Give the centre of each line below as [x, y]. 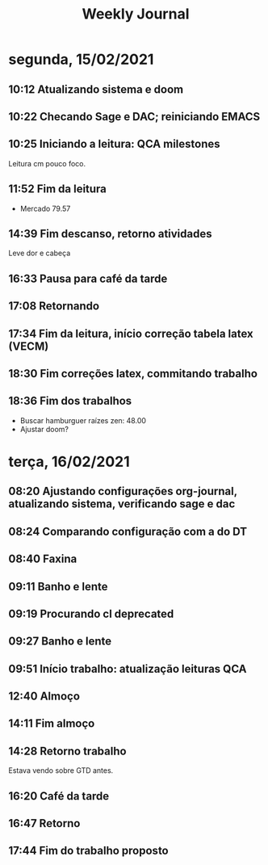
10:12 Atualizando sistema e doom [96, 89]
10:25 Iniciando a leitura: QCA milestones [114, 144]
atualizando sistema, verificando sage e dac [122, 504]
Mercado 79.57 [45, 208]
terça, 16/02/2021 [69, 462]
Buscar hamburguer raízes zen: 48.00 [83, 420]
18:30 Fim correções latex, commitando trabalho [133, 374]
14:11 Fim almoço [52, 724]
